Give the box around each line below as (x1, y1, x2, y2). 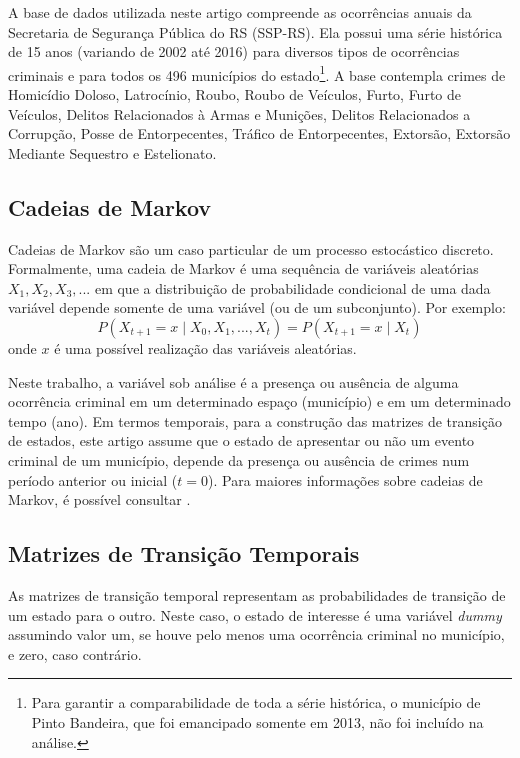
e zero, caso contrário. (8, 643, 142, 664)
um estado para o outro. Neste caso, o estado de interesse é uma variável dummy (8, 604, 502, 625)
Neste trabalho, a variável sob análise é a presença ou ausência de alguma (8, 371, 459, 392)
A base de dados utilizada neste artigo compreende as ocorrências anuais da (8, 2, 472, 22)
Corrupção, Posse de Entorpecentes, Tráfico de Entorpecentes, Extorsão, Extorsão (8, 123, 511, 144)
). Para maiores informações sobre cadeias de (208, 469, 483, 490)
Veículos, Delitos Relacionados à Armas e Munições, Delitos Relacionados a (8, 103, 471, 124)
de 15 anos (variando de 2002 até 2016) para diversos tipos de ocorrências (8, 41, 460, 62)
